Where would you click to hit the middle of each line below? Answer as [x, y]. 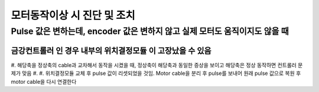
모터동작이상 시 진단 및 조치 [73, 15]
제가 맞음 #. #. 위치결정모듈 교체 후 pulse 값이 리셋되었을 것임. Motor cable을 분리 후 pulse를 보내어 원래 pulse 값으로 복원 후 [156, 73]
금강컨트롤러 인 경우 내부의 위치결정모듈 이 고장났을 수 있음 [111, 50]
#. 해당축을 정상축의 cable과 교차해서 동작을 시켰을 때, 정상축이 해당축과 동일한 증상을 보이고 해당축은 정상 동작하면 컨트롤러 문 [157, 65]
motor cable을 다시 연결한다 [44, 81]
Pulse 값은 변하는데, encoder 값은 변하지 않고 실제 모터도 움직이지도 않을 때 [150, 31]
